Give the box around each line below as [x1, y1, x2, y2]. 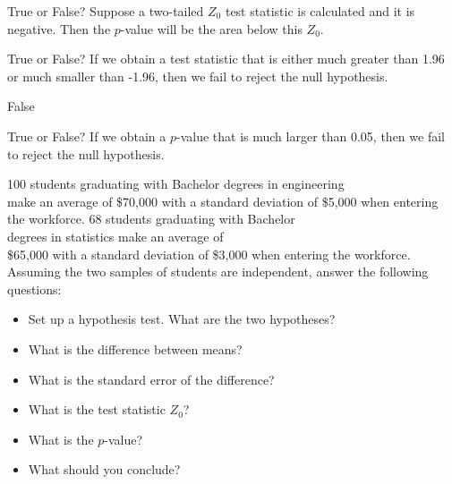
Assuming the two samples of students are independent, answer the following [7, 262, 429, 281]
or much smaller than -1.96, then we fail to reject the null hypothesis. [7, 66, 388, 85]
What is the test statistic [28, 400, 166, 419]
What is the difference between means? [28, 339, 243, 358]
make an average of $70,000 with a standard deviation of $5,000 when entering [7, 191, 439, 210]
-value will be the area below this [120, 19, 303, 38]
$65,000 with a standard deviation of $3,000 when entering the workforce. [7, 244, 411, 263]
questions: [7, 279, 62, 298]
